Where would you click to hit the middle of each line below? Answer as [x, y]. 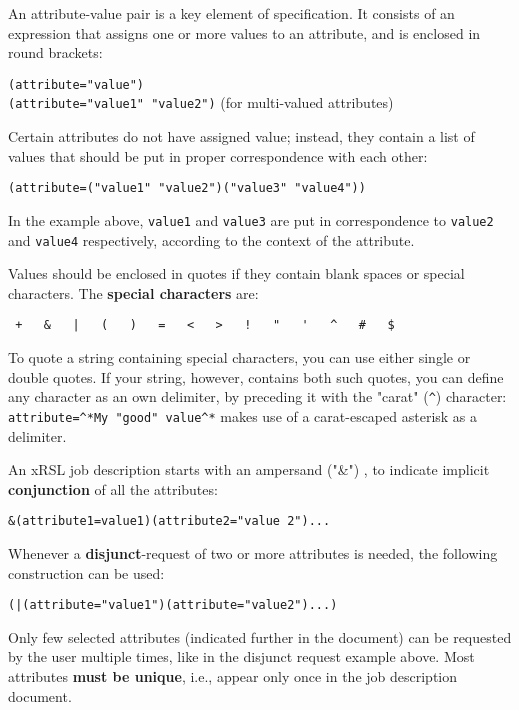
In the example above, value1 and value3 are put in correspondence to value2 [251, 219]
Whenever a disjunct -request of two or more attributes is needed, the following [253, 553]
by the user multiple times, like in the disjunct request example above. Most [241, 656]
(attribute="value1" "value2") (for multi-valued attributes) [201, 102]
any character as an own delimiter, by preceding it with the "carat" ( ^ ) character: [257, 396]
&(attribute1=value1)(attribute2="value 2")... [169, 521]
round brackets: [55, 52]
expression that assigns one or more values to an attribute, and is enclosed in [244, 32]
